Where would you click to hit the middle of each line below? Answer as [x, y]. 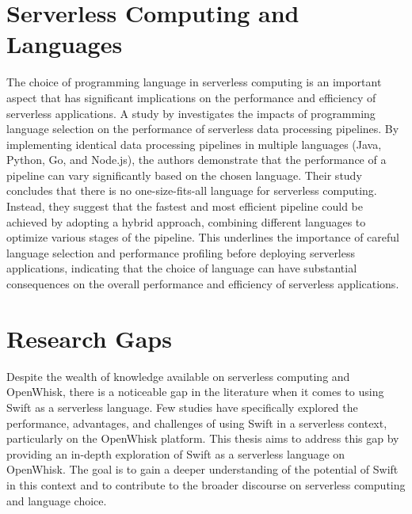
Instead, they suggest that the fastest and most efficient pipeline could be [185, 206]
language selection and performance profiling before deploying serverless [181, 252]
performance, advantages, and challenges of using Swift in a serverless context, [197, 423]
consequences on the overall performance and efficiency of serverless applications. [203, 284]
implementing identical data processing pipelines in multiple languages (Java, [194, 144]
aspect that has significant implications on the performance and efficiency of [191, 97]
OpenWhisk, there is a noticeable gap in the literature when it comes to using [195, 392]
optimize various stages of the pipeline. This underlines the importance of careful [203, 237]
